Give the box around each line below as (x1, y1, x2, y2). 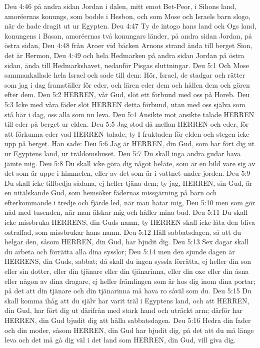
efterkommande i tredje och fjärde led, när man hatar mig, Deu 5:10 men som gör (4, 197, 255, 207)
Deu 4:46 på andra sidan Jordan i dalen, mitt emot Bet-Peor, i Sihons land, (4, 1, 236, 11)
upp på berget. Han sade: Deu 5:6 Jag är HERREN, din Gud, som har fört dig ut (4, 138, 255, 149)
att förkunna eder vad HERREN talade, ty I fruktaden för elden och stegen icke (4, 128, 249, 139)
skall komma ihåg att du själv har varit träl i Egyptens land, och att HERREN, (4, 295, 249, 305)
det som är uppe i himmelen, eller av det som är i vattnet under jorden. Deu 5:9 (4, 168, 250, 178)
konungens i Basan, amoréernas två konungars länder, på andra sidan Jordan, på (4, 30, 252, 41)
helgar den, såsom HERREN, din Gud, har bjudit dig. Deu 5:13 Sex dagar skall (4, 236, 248, 247)
